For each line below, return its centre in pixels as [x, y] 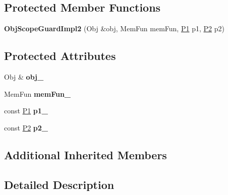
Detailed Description [59, 184]
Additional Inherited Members [85, 154]
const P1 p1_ [26, 111]
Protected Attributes [60, 56]
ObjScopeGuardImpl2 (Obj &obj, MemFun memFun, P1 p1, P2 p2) [114, 28]
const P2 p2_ [26, 127]
